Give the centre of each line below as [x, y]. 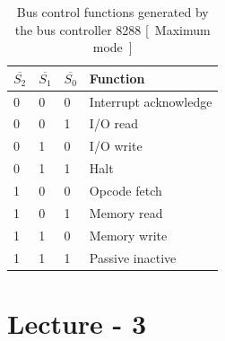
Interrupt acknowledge [151, 101]
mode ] [112, 47]
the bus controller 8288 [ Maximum [112, 29]
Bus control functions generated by [112, 12]
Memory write [128, 235]
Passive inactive [133, 257]
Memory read [126, 212]
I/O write [116, 146]
